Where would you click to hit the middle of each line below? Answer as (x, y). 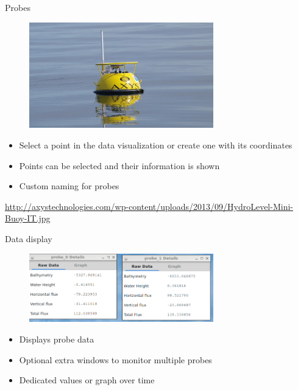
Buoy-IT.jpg (28, 218)
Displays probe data (57, 339)
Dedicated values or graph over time (87, 380)
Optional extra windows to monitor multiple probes (115, 359)
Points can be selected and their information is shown (119, 165)
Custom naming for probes (69, 186)
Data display (29, 238)
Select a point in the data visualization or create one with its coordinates (156, 145)
